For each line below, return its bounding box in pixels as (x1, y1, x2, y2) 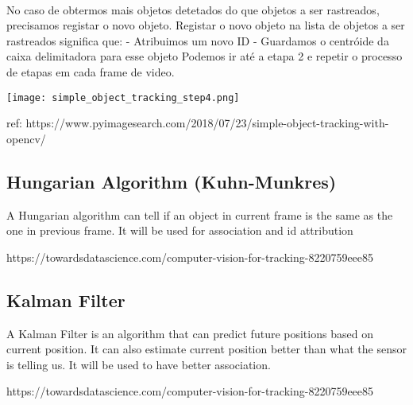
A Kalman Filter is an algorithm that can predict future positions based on (6, 325, 373, 341)
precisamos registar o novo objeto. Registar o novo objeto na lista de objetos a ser (6, 17, 405, 33)
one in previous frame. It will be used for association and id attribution (6, 222, 353, 239)
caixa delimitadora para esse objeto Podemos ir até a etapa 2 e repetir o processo (6, 48, 403, 64)
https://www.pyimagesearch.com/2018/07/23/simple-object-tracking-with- (25, 115, 389, 131)
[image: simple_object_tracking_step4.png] (6, 92, 240, 103)
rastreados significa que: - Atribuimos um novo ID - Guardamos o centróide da (6, 32, 389, 49)
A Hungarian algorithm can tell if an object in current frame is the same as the (6, 206, 393, 223)
